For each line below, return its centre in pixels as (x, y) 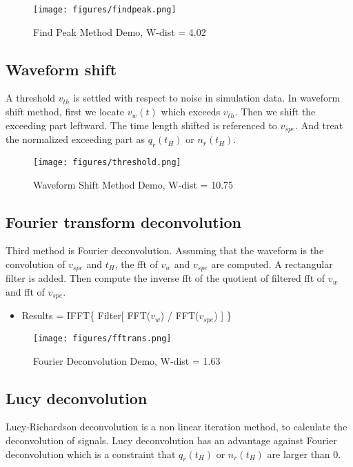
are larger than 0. (304, 454)
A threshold (31, 98)
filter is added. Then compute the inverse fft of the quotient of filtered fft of (165, 278)
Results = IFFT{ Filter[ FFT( (86, 315)
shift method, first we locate (65, 112)
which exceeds (191, 112)
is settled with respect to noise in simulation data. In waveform (207, 98)
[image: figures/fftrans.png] (102, 338)
